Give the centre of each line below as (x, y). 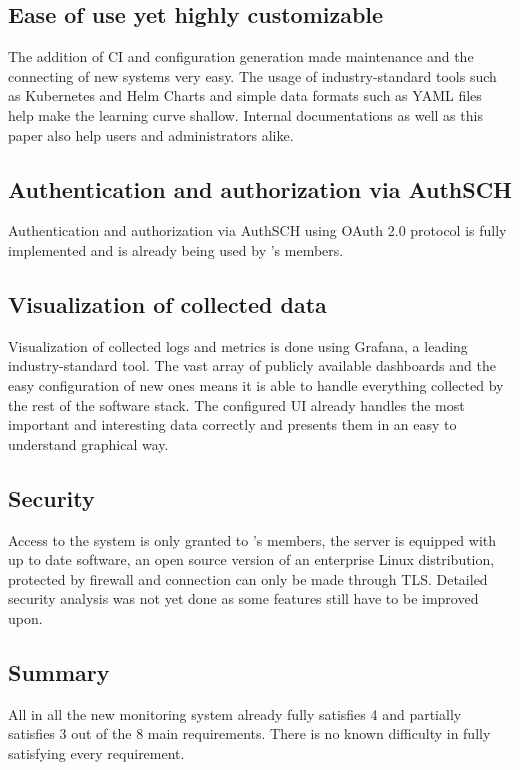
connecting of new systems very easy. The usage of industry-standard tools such (252, 75)
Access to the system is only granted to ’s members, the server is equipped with (252, 539)
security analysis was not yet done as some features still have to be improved (243, 598)
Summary (59, 671)
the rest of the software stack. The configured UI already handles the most (236, 404)
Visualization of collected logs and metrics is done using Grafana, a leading (238, 345)
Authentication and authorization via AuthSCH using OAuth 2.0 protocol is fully (257, 230)
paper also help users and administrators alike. (151, 134)
